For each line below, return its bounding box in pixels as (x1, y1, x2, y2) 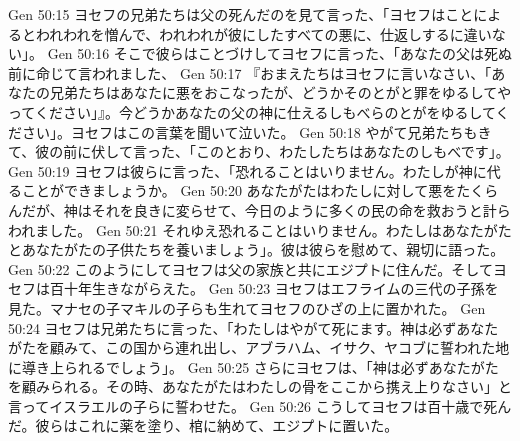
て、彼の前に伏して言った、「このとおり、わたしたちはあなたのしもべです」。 (8, 141, 510, 162)
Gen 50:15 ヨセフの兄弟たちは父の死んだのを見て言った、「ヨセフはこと (8, 4, 474, 24)
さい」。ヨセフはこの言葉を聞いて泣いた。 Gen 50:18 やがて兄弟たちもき (21, 121, 492, 142)
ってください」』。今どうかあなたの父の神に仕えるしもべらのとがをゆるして (8, 101, 496, 122)
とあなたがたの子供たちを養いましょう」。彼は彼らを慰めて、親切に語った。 (8, 239, 505, 260)
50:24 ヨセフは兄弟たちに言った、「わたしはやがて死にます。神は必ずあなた (8, 317, 499, 338)
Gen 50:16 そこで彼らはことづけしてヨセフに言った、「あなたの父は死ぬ (47, 43, 512, 64)
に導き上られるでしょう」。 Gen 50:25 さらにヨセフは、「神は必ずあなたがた (8, 356, 499, 377)
